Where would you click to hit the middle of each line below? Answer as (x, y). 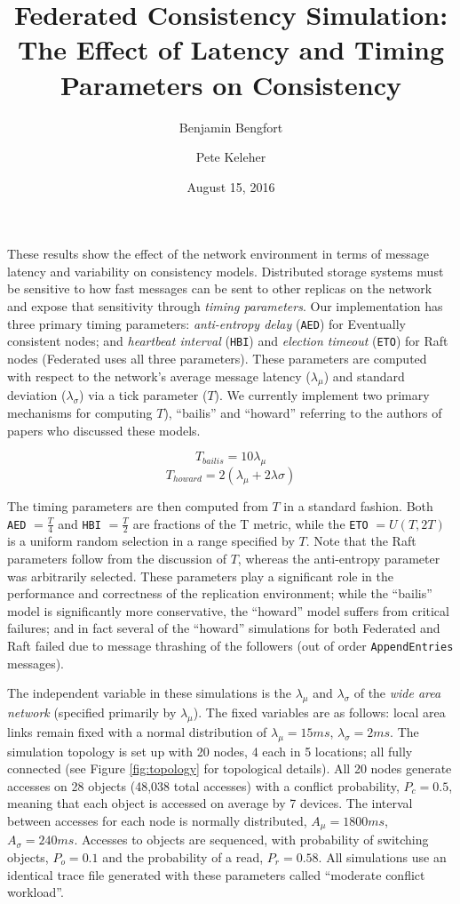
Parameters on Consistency (231, 84)
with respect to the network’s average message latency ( (159, 376)
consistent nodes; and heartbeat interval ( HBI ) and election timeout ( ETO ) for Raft (228, 341)
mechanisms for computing (80, 412)
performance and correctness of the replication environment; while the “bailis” (220, 593)
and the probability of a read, (183, 856)
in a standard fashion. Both (358, 505)
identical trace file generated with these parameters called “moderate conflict (216, 874)
